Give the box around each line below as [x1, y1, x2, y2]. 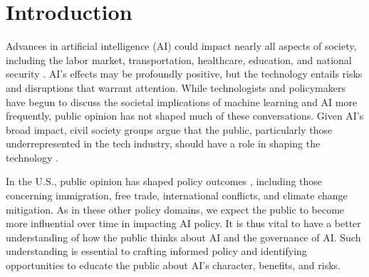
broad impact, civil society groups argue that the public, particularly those [6, 122, 333, 137]
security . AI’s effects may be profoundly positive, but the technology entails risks [6, 66, 363, 81]
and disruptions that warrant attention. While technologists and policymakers [6, 80, 345, 95]
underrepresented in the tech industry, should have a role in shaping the [6, 136, 321, 151]
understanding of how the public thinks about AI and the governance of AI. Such [6, 229, 361, 244]
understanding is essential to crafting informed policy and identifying [6, 244, 307, 258]
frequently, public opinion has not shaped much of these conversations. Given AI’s [6, 108, 364, 123]
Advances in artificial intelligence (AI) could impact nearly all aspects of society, [6, 38, 357, 53]
